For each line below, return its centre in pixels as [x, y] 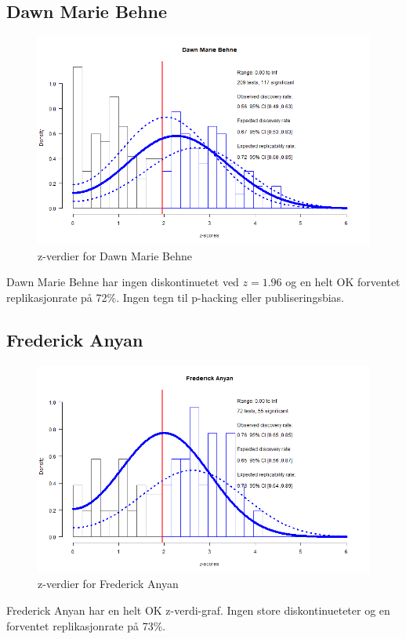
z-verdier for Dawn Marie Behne [115, 255]
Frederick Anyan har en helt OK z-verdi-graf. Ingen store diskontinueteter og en [198, 610]
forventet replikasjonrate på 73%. [86, 625]
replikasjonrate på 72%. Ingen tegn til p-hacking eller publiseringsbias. [176, 297]
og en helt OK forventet [343, 282]
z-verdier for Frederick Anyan [108, 584]
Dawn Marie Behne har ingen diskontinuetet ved [123, 282]
